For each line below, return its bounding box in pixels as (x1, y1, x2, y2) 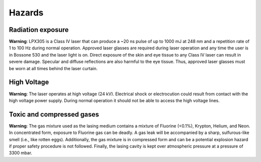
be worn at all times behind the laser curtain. (9, 65, 98, 71)
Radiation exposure (9, 26, 69, 34)
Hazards (9, 7, 43, 18)
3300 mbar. (9, 150, 32, 156)
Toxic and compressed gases (9, 110, 99, 118)
